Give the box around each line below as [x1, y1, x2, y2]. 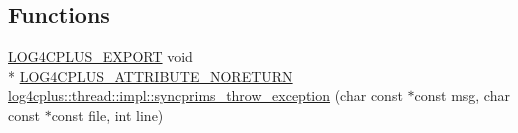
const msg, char [414, 85, 510, 106]
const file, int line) [51, 104, 164, 125]
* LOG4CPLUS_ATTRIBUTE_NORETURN [8, 65, 293, 86]
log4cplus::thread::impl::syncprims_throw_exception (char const [8, 85, 403, 106]
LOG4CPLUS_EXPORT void [8, 46, 193, 67]
